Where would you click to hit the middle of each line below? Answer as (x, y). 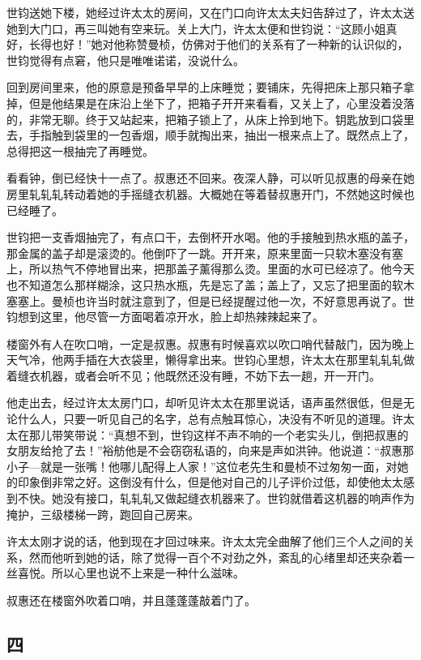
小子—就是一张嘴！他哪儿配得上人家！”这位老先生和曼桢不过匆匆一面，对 (202, 466)
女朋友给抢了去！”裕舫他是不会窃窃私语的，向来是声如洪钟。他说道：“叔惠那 (210, 450)
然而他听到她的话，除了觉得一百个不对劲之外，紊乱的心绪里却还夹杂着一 (221, 557)
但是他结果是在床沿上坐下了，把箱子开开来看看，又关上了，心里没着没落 (221, 103)
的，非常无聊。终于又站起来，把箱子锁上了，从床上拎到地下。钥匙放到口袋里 (210, 119)
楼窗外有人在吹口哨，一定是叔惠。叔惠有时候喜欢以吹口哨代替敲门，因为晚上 (210, 343)
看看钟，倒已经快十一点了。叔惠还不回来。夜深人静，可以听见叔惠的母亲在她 (210, 178)
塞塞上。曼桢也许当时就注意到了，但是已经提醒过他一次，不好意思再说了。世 (210, 300)
